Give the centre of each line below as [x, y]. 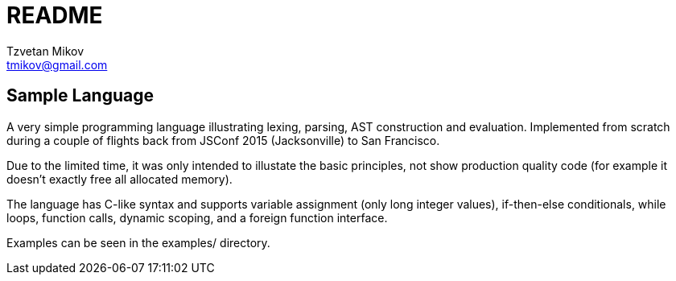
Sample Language [80, 96]
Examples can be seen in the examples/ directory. [138, 242]
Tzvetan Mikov [45, 51]
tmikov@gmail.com [57, 64]
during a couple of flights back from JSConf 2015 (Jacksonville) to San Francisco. [223, 140]
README [55, 15]
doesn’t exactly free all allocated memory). [120, 179]
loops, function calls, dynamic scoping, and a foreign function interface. [197, 217]
